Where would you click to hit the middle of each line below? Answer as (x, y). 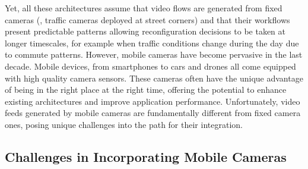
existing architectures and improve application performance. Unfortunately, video (153, 101)
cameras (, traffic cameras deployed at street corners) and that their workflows (147, 19)
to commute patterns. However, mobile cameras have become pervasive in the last (154, 54)
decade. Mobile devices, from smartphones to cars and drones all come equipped (150, 66)
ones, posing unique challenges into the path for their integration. (124, 124)
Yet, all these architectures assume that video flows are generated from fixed (144, 8)
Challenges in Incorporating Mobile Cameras (146, 156)
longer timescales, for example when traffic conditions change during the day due (152, 43)
